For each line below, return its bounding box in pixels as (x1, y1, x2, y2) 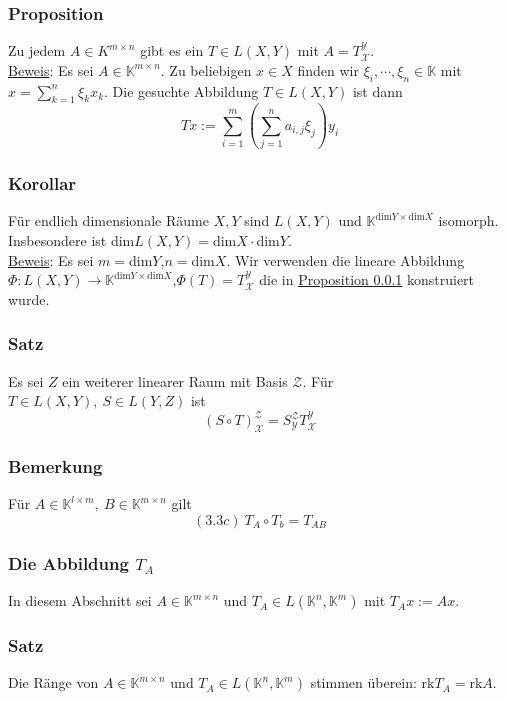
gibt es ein (140, 40, 204, 61)
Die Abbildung (8, 550, 129, 575)
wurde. (8, 288, 50, 309)
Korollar (8, 171, 77, 196)
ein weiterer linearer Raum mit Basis (62, 370, 288, 391)
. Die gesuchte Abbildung (104, 80, 259, 101)
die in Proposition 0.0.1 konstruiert (259, 269, 475, 290)
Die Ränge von (8, 672, 99, 693)
